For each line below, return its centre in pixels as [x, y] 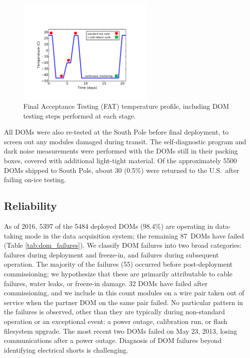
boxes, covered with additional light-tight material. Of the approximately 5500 [121, 161]
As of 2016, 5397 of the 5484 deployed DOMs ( [74, 226]
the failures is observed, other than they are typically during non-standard [115, 312]
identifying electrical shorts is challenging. [66, 349]
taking [13, 235]
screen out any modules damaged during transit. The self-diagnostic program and [125, 141]
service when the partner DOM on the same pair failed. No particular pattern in [124, 302]
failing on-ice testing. [35, 179]
